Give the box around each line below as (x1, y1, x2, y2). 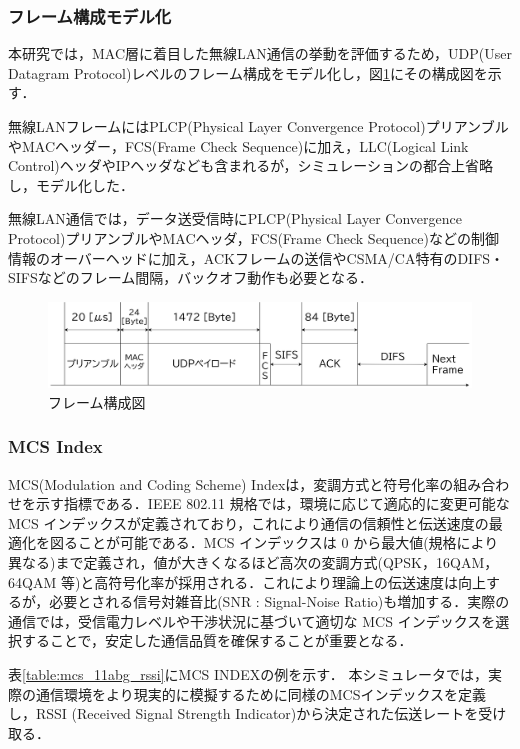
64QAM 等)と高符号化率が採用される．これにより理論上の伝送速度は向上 (8, 571, 487, 592)
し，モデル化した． (8, 174, 134, 195)
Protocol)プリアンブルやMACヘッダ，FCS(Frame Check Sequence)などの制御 (8, 227, 499, 248)
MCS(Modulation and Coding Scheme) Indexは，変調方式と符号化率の (8, 473, 454, 494)
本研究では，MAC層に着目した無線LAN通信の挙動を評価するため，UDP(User (8, 43, 512, 64)
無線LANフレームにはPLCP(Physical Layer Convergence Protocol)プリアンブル (8, 116, 509, 136)
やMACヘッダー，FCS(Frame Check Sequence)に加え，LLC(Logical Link (8, 135, 469, 156)
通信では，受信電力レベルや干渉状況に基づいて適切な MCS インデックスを (8, 610, 496, 631)
